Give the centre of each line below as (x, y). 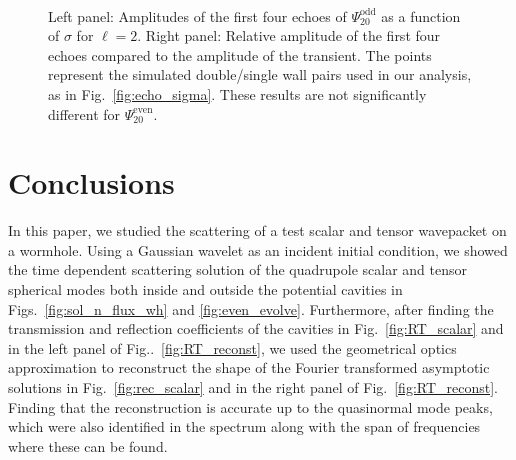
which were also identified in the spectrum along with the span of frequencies (244, 426)
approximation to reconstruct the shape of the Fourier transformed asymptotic (249, 367)
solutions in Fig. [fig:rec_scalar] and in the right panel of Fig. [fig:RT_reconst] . (253, 387)
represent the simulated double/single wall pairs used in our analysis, (260, 74)
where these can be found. (88, 445)
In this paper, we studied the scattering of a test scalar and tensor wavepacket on (257, 230)
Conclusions (91, 182)
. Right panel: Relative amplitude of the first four (289, 35)
